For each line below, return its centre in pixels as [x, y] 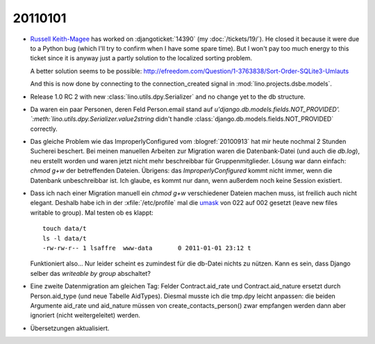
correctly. [44, 129]
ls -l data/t [65, 238]
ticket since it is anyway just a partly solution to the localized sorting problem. [141, 58]
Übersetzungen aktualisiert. [70, 328]
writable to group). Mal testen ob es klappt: [92, 213]
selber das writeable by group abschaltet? [90, 273]
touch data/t [65, 229]
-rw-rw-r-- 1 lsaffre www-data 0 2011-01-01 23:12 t [147, 248]
